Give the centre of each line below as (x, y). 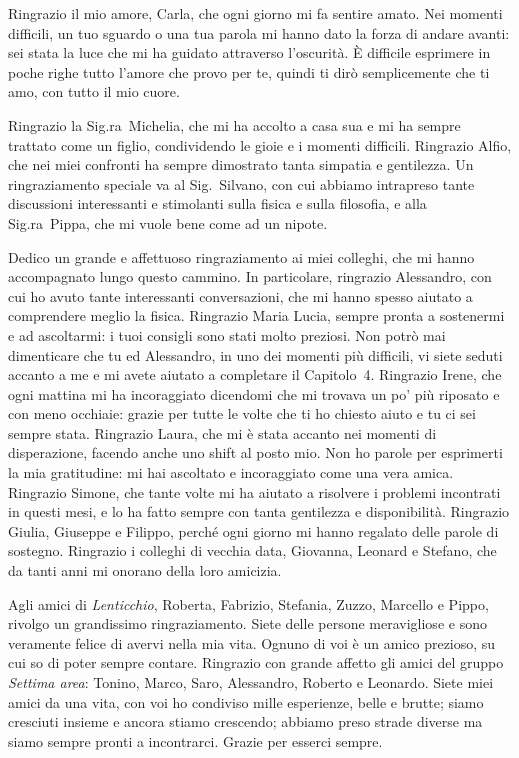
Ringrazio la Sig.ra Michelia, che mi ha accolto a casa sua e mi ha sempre (234, 124)
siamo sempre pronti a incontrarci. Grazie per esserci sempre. (195, 740)
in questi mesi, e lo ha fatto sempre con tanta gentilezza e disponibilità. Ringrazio (259, 511)
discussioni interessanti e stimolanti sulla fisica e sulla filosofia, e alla (217, 203)
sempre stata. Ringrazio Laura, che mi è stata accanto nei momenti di (222, 432)
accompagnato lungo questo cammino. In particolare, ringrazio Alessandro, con (250, 276)
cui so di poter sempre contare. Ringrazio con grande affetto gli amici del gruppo (256, 662)
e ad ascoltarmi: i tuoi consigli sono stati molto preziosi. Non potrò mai (227, 334)
